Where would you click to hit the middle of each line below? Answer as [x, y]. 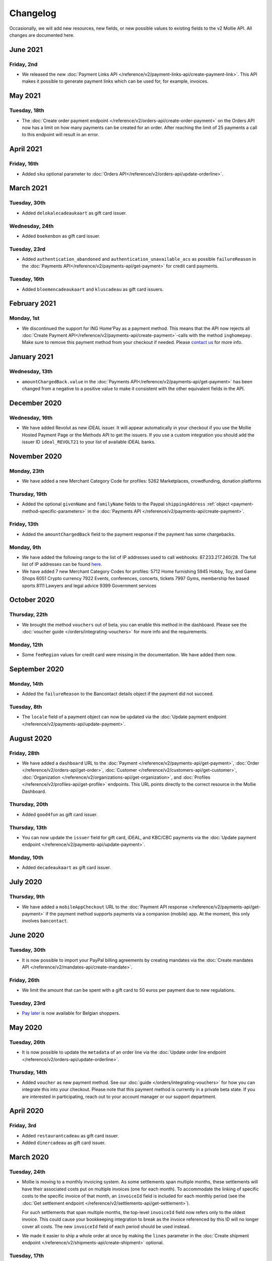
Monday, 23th [27, 471]
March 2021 [28, 188]
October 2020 [32, 600]
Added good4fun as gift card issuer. [60, 814]
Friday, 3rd [23, 1126]
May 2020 [26, 1027]
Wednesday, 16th [31, 418]
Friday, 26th [24, 980]
